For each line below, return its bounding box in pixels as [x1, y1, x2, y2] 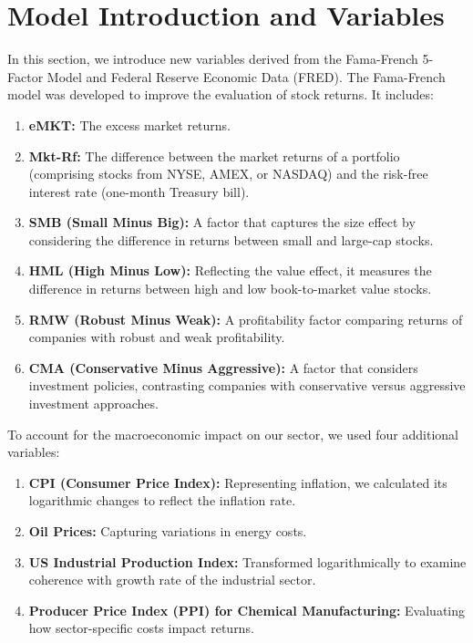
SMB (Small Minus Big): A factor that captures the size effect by [28, 213, 416, 232]
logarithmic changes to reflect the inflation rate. [28, 491, 296, 510]
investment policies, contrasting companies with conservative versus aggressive [28, 376, 466, 395]
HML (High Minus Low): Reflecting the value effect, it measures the [28, 261, 432, 280]
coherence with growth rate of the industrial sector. [28, 570, 316, 589]
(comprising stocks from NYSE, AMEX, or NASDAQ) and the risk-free [28, 164, 428, 183]
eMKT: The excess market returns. [28, 115, 231, 134]
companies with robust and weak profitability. [28, 327, 285, 347]
